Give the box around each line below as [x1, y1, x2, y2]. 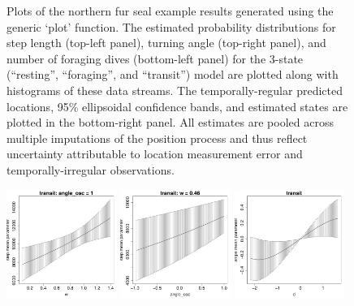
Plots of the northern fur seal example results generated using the [6, 2, 334, 19]
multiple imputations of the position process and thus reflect [6, 129, 308, 146]
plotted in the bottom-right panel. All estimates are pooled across [6, 114, 334, 131]
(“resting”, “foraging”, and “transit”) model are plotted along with [6, 66, 339, 83]
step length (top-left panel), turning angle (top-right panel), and [6, 34, 326, 51]
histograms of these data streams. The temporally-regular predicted [6, 81, 343, 98]
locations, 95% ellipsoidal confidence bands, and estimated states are [6, 97, 348, 114]
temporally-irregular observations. [6, 161, 175, 178]
